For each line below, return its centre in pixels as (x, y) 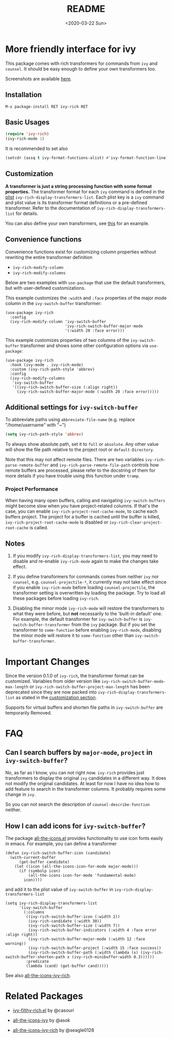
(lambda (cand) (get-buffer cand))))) (67, 966)
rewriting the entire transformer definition (49, 257)
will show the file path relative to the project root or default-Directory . (80, 450)
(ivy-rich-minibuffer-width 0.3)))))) (113, 957)
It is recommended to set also (37, 148)
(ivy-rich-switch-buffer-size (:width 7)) (74, 926)
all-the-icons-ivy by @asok (41, 1020)
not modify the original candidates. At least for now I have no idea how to (82, 784)
